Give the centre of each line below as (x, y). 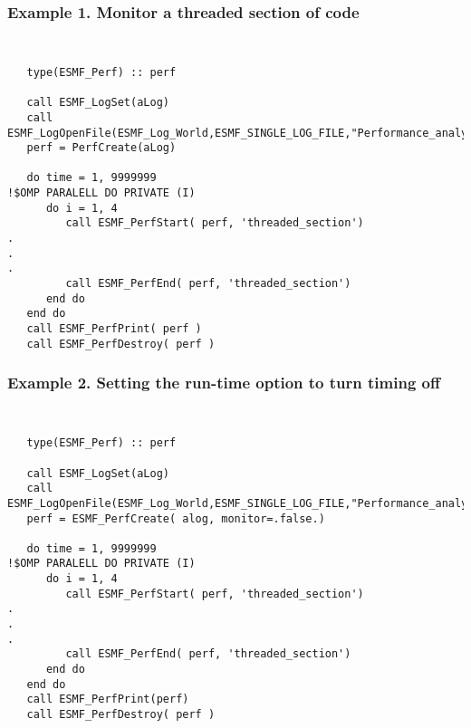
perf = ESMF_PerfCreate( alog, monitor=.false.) (176, 518)
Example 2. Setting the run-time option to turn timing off (224, 383)
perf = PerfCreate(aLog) (101, 148)
